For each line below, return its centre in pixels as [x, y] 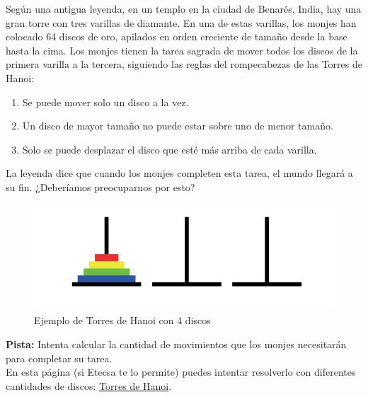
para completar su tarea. [59, 358]
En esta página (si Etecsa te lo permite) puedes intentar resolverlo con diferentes [181, 372]
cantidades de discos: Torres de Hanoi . [89, 385]
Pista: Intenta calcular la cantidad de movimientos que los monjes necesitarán [176, 344]
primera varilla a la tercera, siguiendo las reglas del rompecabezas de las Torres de [184, 64]
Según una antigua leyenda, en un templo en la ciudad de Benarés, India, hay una [184, 8]
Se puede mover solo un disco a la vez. [105, 102]
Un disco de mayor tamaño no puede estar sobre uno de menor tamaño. [178, 126]
